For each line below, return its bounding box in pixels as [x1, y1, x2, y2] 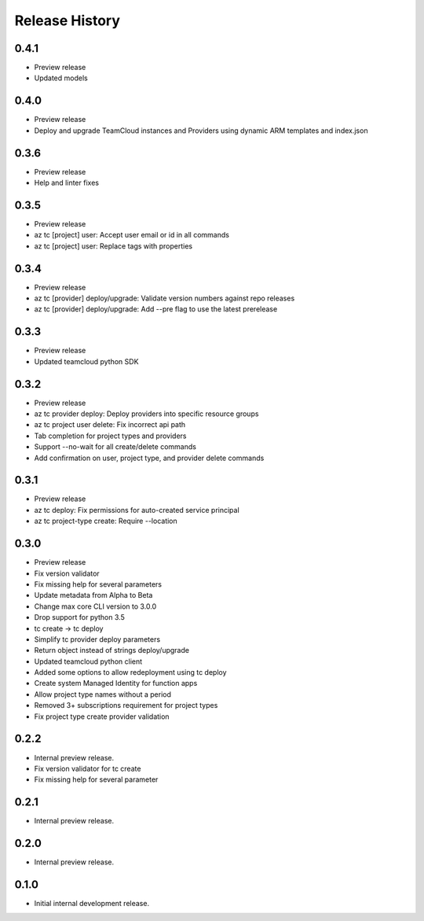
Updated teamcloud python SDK [34, 356, 139, 366]
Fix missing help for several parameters [34, 579, 163, 589]
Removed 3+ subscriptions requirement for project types [34, 701, 218, 710]
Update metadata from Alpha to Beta [34, 591, 153, 600]
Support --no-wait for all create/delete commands [34, 442, 196, 451]
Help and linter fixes [34, 178, 100, 188]
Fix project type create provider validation [34, 712, 170, 721]
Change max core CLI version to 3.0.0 [34, 602, 157, 611]
